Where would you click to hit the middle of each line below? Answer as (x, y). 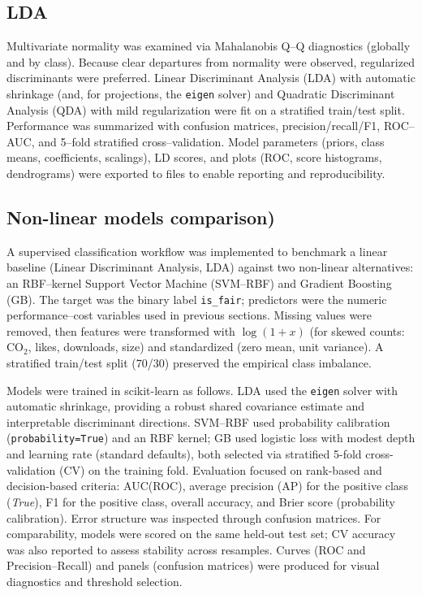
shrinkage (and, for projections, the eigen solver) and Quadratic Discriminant (201, 93)
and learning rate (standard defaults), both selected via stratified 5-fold (184, 454)
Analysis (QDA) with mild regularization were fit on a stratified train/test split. (206, 109)
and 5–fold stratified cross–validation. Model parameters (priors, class (211, 141)
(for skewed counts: (357, 330)
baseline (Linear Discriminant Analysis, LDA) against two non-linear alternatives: (210, 267)
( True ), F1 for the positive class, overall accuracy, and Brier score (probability (201, 501)
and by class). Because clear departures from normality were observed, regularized (211, 61)
